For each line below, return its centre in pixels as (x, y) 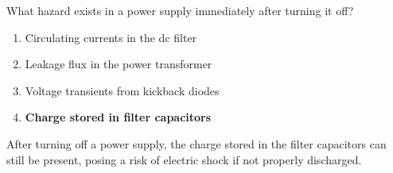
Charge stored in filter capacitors (118, 117)
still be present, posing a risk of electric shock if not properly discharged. (184, 159)
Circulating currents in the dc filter (111, 37)
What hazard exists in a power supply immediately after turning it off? (180, 10)
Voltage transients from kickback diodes (122, 90)
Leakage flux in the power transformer (119, 64)
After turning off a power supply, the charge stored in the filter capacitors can (196, 143)
